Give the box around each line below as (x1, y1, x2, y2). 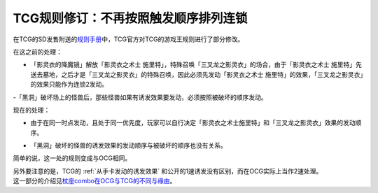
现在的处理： (13, 106, 50, 114)
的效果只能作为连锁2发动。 (30, 80, 108, 89)
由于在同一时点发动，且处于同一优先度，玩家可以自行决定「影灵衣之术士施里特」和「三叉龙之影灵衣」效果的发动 (30, 119, 356, 127)
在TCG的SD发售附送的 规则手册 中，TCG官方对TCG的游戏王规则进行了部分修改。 (13, 35, 244, 43)
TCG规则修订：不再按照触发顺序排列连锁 (13, 10, 248, 26)
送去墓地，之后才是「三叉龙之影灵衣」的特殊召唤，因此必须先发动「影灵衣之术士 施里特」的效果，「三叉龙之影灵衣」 (30, 70, 363, 78)
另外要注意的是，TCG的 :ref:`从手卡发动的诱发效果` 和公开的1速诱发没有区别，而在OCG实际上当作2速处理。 (13, 166, 323, 175)
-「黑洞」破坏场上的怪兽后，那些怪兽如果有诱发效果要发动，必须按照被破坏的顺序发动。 (13, 93, 267, 101)
